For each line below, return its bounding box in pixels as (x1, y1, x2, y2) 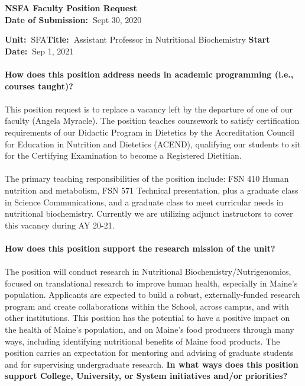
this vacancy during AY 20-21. (5, 218, 115, 231)
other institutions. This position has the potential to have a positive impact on (5, 311, 290, 324)
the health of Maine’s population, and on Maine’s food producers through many (5, 323, 294, 336)
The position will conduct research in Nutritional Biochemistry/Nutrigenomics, (5, 265, 291, 278)
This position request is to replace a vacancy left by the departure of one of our (5, 102, 293, 115)
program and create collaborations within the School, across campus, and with (5, 300, 289, 312)
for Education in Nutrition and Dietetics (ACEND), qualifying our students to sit (5, 137, 301, 150)
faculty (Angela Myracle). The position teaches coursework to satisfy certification (5, 114, 300, 127)
